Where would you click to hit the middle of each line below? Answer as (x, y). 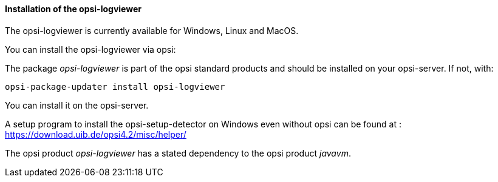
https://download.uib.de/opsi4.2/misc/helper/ (96, 134)
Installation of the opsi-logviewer (73, 9)
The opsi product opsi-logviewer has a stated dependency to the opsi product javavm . (178, 153)
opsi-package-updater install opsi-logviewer (115, 86)
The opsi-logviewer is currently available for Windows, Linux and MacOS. (152, 30)
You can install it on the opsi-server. (77, 105)
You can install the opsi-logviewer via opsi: (90, 49)
